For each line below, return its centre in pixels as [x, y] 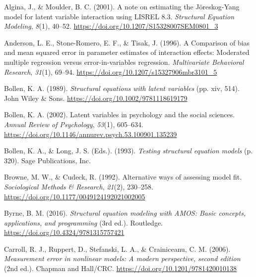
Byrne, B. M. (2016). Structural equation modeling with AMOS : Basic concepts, [125, 213]
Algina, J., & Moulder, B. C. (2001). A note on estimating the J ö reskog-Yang [122, 6]
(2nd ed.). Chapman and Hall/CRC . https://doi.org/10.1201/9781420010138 [121, 268]
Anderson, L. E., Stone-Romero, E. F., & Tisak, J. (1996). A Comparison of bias [127, 42]
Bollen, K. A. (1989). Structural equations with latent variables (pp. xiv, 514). [122, 88]
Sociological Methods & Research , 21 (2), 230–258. [79, 186]
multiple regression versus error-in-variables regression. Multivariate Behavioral [124, 62]
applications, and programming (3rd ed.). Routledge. [83, 222]
